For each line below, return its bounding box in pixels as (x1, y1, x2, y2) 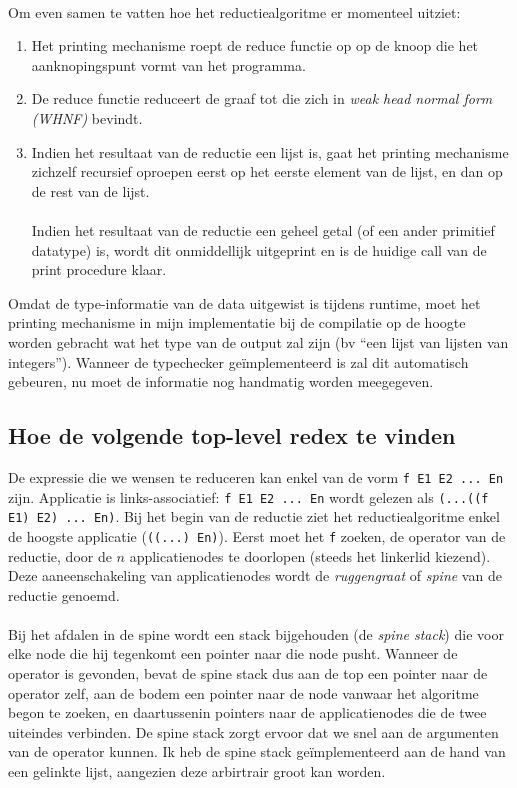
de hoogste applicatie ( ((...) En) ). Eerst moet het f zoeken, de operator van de (8, 525, 506, 546)
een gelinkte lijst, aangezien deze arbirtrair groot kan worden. (8, 761, 386, 782)
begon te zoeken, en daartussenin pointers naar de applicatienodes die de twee (8, 702, 487, 723)
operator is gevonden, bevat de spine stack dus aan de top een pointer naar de (8, 663, 488, 684)
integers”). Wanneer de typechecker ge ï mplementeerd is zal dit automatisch (8, 351, 469, 372)
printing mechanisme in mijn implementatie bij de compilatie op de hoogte (8, 312, 466, 333)
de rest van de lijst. (31, 180, 150, 201)
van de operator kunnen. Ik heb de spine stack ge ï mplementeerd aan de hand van (8, 741, 506, 762)
